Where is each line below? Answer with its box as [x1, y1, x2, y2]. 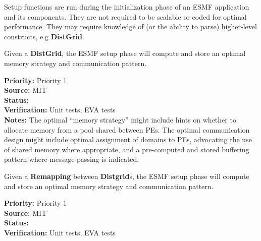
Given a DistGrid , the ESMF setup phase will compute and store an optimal [4, 48, 246, 58]
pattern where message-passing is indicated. [4, 154, 139, 164]
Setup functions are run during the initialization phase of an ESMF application [4, 2, 249, 12]
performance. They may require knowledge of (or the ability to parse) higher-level [4, 21, 257, 32]
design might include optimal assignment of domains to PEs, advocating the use [4, 134, 252, 145]
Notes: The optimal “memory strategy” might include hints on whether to [4, 114, 236, 125]
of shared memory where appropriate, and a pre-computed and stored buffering [4, 144, 249, 154]
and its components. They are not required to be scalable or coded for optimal [4, 11, 247, 22]
